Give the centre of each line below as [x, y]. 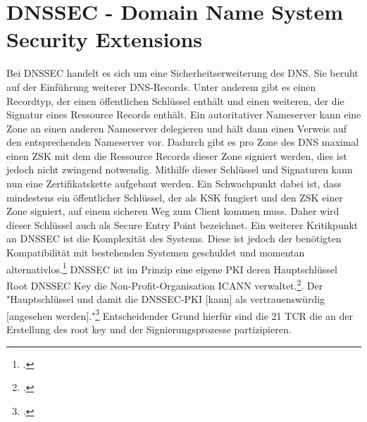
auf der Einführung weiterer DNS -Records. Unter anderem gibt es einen [161, 86]
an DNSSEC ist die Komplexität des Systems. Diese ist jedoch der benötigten [174, 238]
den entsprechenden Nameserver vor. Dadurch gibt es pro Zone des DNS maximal [183, 142]
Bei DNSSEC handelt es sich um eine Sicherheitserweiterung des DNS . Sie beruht [182, 73]
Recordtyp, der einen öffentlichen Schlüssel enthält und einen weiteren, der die [175, 100]
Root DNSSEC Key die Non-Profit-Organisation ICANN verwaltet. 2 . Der [165, 284]
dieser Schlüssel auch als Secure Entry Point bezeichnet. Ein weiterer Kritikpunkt [182, 224]
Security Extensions [105, 39]
